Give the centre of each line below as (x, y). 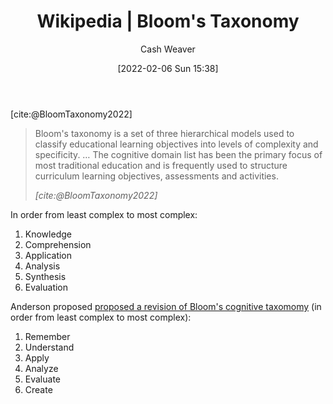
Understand (49, 347)
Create (38, 389)
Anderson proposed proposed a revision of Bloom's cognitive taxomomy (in (166, 306)
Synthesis (45, 276)
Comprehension (58, 244)
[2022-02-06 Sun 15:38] (168, 68)
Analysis (42, 266)
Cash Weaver (168, 49)
